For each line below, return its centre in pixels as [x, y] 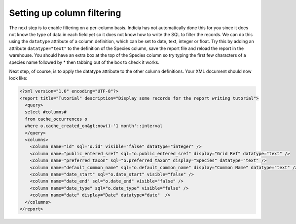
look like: [18, 78]
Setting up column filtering [65, 13]
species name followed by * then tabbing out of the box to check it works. [84, 62]
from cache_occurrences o [56, 119]
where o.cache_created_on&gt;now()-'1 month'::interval [94, 126]
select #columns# [46, 112]
